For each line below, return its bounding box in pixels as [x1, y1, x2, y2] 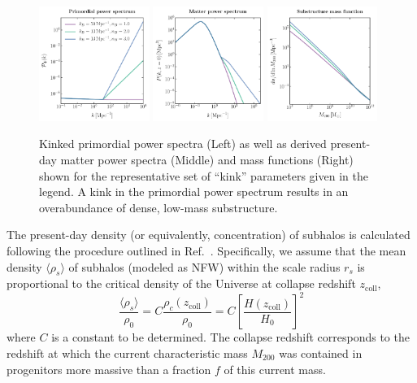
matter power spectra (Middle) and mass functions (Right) [60, 150, 354, 168]
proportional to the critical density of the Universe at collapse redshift [7, 275, 356, 292]
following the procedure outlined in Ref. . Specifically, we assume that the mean [7, 242, 406, 259]
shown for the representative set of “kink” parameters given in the [39, 167, 368, 184]
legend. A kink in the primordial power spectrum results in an [39, 183, 349, 200]
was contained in [279, 345, 363, 362]
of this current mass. [224, 360, 326, 377]
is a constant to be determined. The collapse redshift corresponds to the [51, 329, 410, 346]
